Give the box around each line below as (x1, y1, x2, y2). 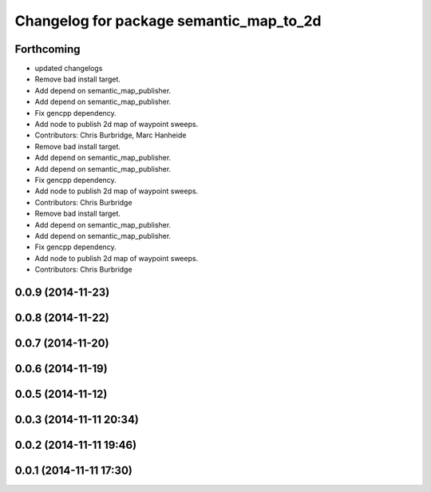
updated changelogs (34, 64, 103, 73)
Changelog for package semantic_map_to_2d (14, 12, 322, 30)
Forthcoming (14, 42, 81, 56)
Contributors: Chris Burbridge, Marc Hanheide (34, 130, 187, 140)
